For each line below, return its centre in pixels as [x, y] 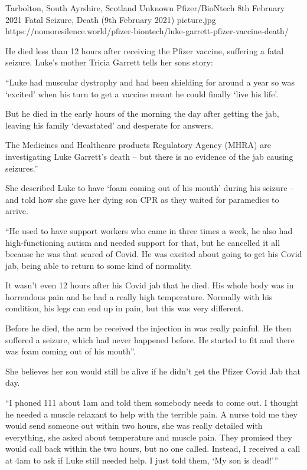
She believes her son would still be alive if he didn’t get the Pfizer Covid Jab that [153, 371]
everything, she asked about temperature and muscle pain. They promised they [149, 437]
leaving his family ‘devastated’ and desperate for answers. [110, 125]
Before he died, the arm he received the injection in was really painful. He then [148, 328]
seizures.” [22, 168]
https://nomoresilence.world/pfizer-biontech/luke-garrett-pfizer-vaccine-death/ [147, 31]
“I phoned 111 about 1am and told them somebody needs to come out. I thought [152, 402]
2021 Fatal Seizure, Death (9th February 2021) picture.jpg [111, 19]
